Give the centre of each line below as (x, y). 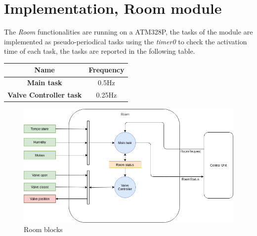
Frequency (107, 70)
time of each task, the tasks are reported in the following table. (100, 51)
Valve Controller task (45, 95)
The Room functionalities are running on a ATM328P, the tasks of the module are (128, 32)
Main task (44, 83)
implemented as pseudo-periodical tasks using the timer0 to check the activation (126, 41)
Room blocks (43, 229)
